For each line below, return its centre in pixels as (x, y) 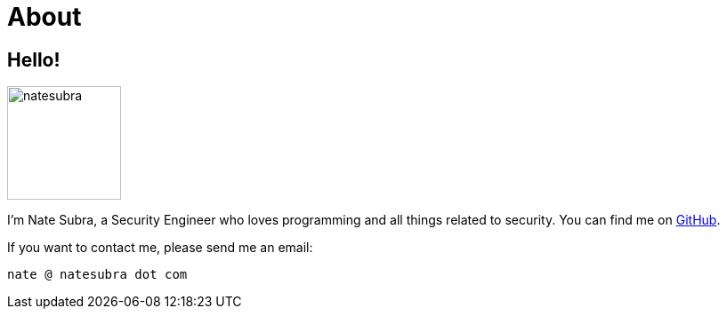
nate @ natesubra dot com (97, 275)
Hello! (34, 59)
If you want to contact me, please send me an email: (160, 248)
